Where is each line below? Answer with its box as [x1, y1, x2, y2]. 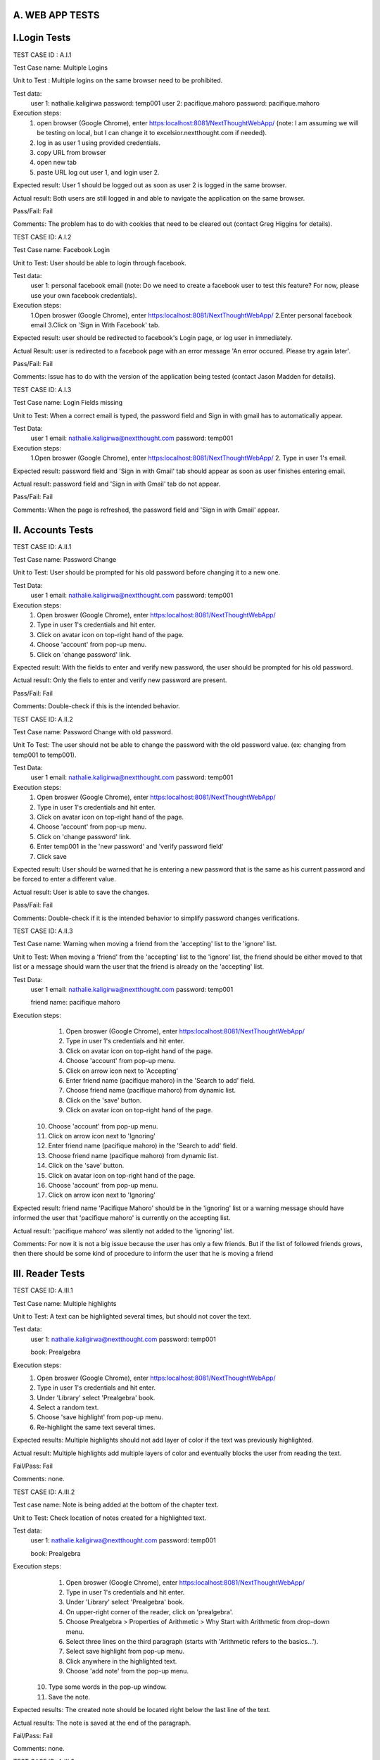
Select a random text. [37, 1403, 99, 1412]
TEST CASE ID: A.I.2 [13, 232, 72, 241]
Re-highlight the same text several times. [37, 1423, 156, 1431]
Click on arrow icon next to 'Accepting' [65, 1067, 179, 1075]
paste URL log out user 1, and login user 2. [37, 168, 160, 176]
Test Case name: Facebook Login [13, 246, 110, 254]
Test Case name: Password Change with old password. [13, 727, 173, 736]
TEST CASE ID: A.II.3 [13, 926, 73, 935]
